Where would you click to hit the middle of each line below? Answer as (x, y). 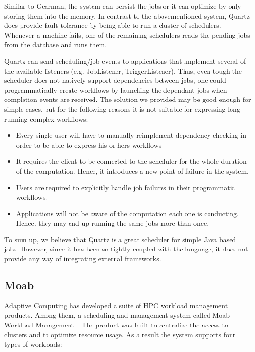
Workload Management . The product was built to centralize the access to (116, 325)
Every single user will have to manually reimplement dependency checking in (131, 135)
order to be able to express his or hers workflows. (90, 144)
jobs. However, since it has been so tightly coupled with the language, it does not (126, 249)
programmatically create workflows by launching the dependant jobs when (116, 89)
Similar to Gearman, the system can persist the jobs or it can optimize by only (123, 6)
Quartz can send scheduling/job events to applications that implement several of (125, 61)
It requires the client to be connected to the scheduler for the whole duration (131, 161)
